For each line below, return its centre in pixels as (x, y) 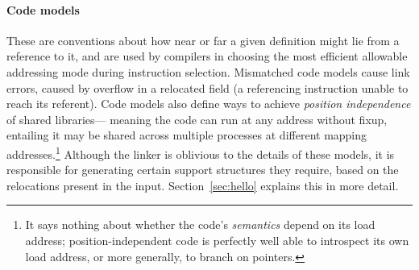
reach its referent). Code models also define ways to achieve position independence (209, 104)
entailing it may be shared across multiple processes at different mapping (187, 135)
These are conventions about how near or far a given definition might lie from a (203, 40)
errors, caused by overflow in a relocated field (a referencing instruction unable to (207, 87)
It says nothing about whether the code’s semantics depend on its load (200, 224)
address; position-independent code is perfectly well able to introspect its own (217, 240)
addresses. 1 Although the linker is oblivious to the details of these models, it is (201, 152)
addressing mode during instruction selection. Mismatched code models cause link (208, 71)
